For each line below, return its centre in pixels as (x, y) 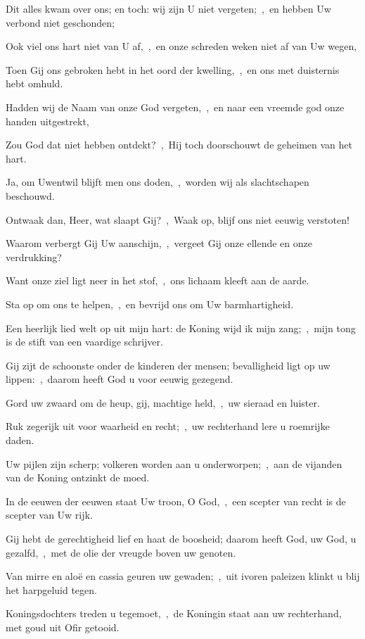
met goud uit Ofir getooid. (63, 627)
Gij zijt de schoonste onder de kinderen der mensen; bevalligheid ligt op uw (168, 365)
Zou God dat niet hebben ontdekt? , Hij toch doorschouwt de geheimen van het (179, 145)
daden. (20, 440)
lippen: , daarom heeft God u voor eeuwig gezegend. (120, 379)
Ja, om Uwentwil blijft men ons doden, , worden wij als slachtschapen (158, 182)
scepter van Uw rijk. (49, 515)
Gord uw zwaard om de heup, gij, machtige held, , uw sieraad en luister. (163, 402)
